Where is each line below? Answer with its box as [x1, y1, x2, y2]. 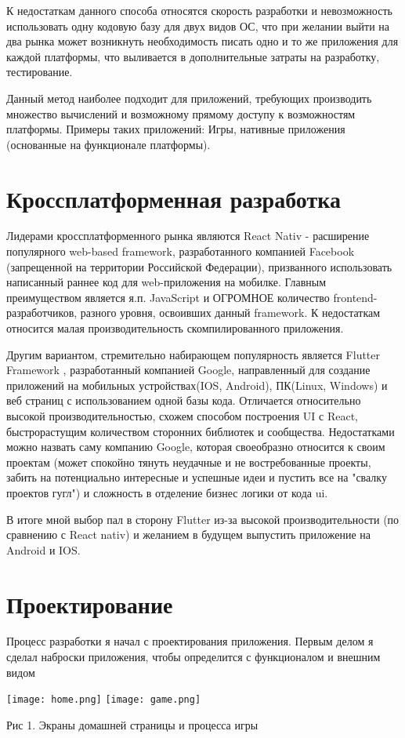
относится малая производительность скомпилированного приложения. [6, 320, 344, 336]
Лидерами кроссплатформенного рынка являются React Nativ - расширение [6, 227, 370, 244]
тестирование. [6, 64, 73, 80]
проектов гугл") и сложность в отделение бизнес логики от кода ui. [6, 484, 328, 500]
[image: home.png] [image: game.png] [6, 694, 201, 706]
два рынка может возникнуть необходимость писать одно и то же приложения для [6, 33, 399, 49]
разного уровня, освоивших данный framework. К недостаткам [80, 304, 381, 321]
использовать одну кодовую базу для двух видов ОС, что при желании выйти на [6, 17, 390, 34]
